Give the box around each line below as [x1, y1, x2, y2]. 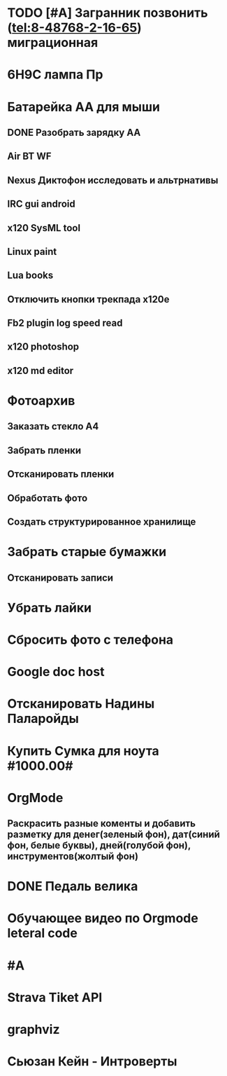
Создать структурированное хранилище [7, 516, 196, 527]
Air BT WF [7, 151, 52, 163]
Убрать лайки [7, 600, 92, 616]
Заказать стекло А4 [7, 420, 99, 432]
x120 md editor [7, 364, 74, 376]
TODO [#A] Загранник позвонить [7, 5, 208, 21]
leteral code [7, 925, 78, 941]
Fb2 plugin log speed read [7, 317, 123, 329]
